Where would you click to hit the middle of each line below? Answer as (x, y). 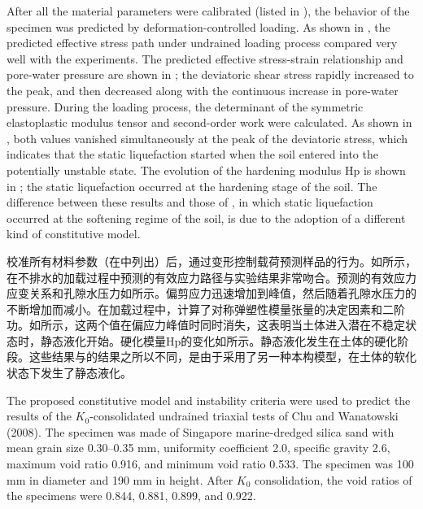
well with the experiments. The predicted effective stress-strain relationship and (205, 58)
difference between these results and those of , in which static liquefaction (190, 202)
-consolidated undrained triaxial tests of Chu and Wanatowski (244, 416)
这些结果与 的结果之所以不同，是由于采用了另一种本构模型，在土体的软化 (222, 357)
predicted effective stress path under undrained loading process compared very (202, 43)
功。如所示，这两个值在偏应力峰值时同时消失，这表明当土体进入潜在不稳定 (206, 325)
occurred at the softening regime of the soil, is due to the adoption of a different (206, 218)
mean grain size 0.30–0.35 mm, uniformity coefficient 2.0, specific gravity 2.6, (198, 448)
